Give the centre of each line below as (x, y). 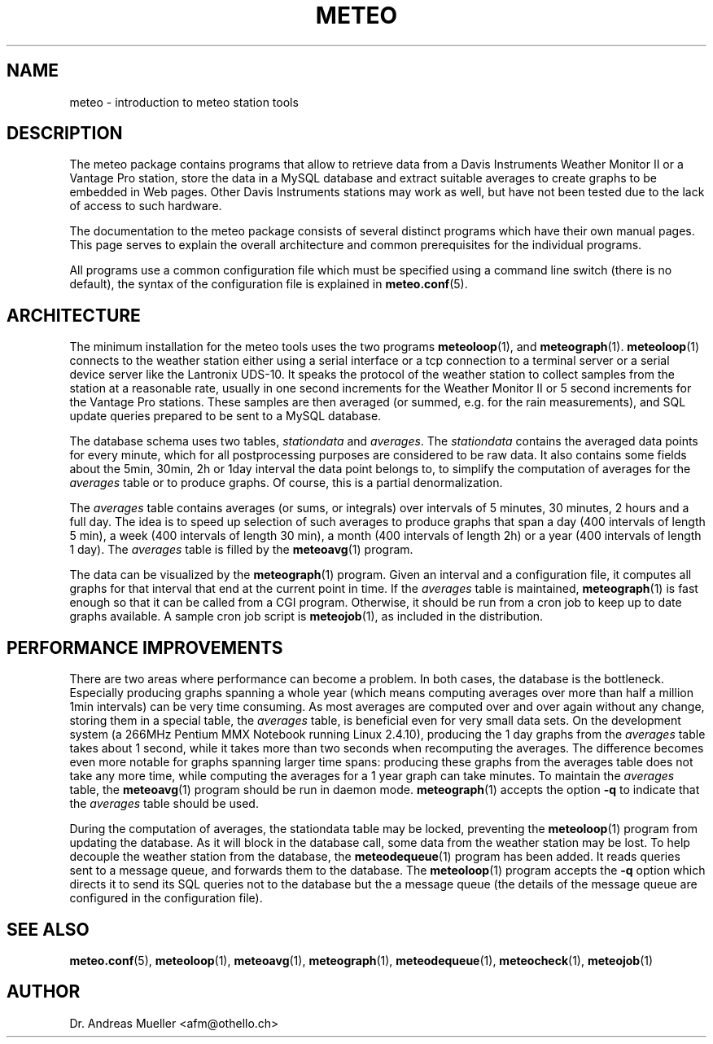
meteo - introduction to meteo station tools (184, 102)
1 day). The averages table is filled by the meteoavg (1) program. (241, 550)
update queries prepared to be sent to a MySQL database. (225, 416)
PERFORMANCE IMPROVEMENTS (145, 647)
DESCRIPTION (65, 134)
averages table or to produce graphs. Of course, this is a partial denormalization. (286, 483)
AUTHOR (44, 992)
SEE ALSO (48, 929)
